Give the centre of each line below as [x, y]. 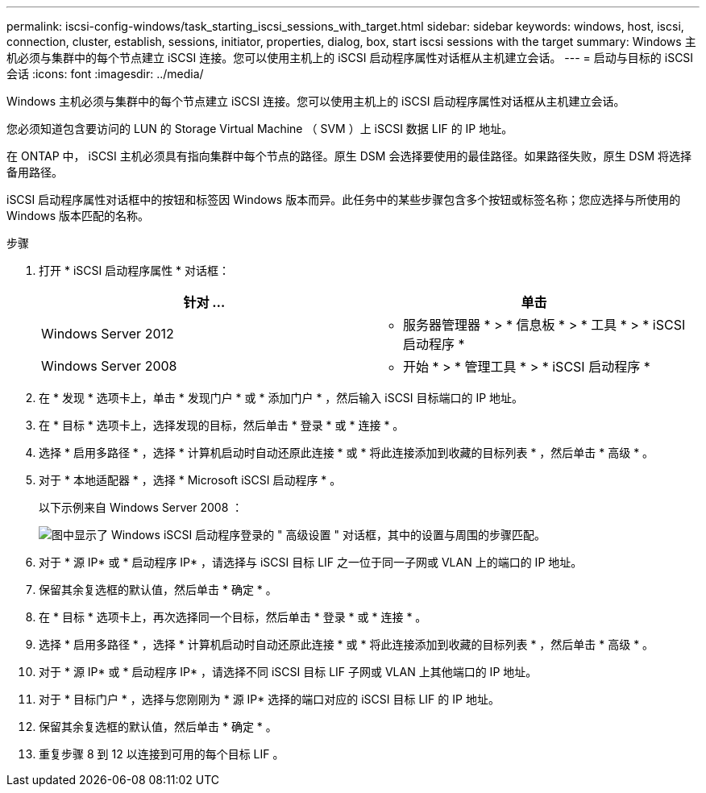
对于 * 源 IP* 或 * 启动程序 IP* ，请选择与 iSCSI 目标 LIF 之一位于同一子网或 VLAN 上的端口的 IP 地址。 [311, 562]
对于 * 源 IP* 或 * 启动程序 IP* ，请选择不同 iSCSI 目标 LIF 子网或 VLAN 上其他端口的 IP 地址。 [288, 672]
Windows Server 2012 [108, 334]
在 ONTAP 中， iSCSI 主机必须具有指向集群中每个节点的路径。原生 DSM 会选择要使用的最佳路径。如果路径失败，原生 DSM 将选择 [349, 156]
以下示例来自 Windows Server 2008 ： [141, 507]
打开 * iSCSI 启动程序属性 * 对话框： [135, 270]
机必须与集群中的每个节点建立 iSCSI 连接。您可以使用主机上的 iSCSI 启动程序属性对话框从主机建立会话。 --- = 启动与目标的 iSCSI [350, 58]
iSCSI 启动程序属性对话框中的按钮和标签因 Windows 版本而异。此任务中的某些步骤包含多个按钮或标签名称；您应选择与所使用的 [344, 199]
